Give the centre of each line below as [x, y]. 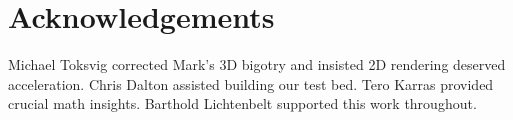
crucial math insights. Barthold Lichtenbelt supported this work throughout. [242, 103]
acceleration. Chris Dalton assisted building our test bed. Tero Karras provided [251, 83]
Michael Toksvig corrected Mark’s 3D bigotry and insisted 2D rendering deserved [257, 64]
